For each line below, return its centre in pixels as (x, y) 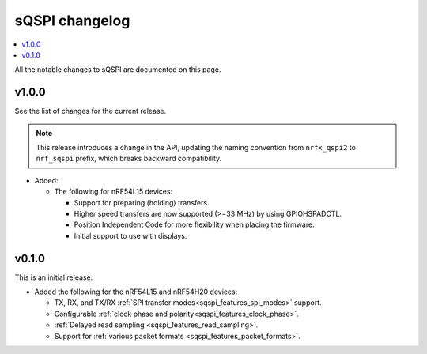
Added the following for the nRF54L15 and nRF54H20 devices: (136, 292)
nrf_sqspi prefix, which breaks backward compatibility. (129, 159)
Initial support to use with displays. (130, 235)
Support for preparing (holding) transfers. (142, 202)
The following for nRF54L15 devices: (113, 192)
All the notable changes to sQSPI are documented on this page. (118, 70)
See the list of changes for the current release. (91, 111)
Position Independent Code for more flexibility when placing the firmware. (195, 224)
